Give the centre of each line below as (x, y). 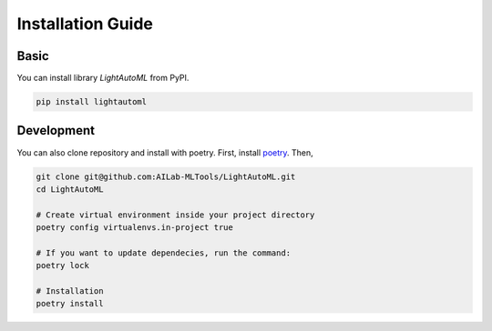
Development (56, 130)
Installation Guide (85, 24)
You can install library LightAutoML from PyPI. (103, 78)
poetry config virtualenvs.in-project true (135, 228)
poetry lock (63, 266)
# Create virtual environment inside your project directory (175, 215)
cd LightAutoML (70, 189)
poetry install (70, 304)
